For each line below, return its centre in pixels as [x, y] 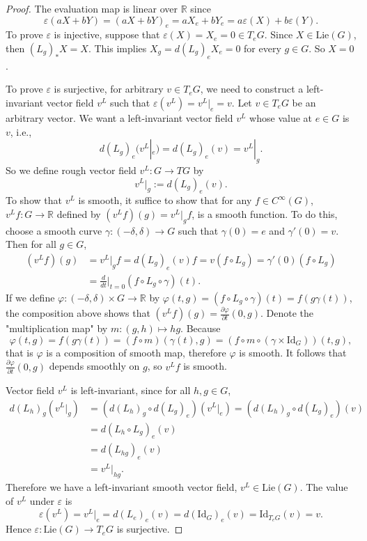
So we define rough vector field [71, 170]
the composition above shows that [78, 313]
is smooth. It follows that [293, 352]
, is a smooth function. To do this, [265, 213]
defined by [79, 213]
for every [263, 48]
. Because [201, 328]
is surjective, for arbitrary [109, 89]
